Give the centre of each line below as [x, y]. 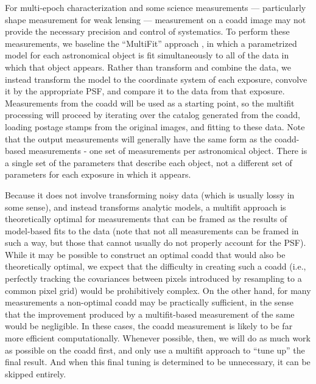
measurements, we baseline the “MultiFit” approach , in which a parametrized [151, 43]
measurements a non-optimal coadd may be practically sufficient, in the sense [149, 302]
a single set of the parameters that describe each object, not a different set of [149, 162]
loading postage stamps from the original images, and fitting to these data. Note [155, 126]
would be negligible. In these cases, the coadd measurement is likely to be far [149, 326]
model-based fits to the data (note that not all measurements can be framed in [152, 230]
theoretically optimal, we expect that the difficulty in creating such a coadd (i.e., [156, 266]
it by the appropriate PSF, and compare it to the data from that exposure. [145, 91]
